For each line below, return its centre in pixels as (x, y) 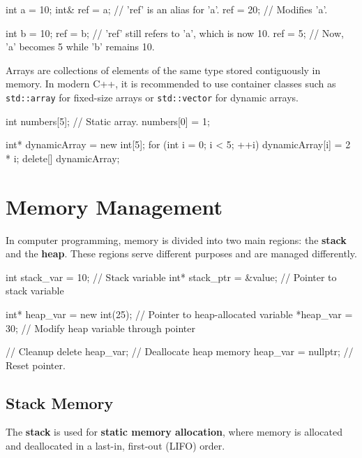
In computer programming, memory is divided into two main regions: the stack (176, 239)
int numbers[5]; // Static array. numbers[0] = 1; (108, 121)
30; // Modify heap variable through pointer (101, 328)
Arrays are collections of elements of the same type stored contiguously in (163, 70)
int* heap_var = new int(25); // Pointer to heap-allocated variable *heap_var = (179, 314)
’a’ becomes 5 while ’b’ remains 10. (80, 46)
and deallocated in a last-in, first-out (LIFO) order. (115, 446)
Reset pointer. (36, 365)
